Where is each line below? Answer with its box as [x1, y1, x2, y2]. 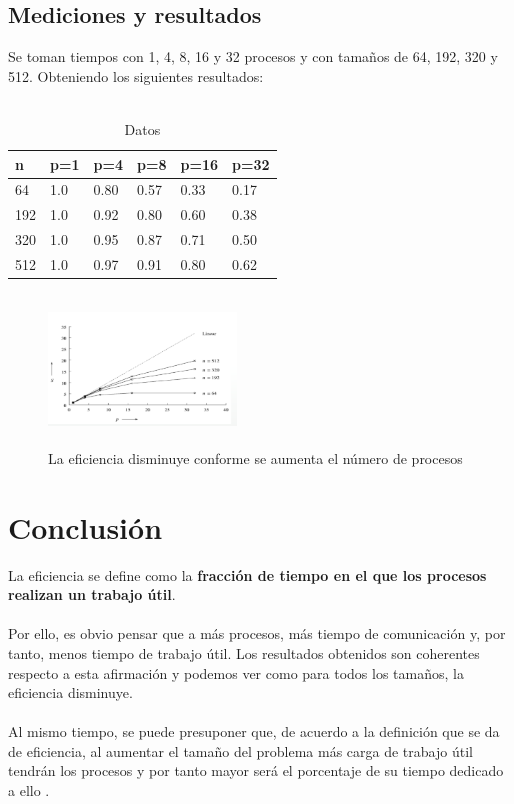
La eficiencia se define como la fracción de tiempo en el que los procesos [8, 564, 487, 585]
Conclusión [8, 506, 163, 547]
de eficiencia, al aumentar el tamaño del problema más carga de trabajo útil [8, 740, 473, 761]
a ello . [8, 780, 50, 801]
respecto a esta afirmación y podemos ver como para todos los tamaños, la [8, 662, 464, 683]
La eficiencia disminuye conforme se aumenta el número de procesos [48, 447, 463, 468]
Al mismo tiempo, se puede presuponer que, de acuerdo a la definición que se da [8, 721, 500, 742]
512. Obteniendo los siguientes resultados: [8, 65, 264, 86]
